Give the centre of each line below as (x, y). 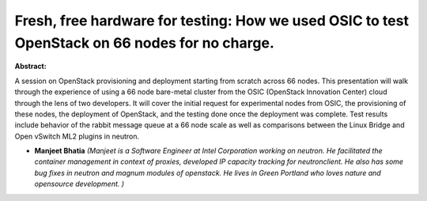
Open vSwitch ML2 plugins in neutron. (77, 136)
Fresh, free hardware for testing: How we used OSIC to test (212, 21)
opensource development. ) (79, 184)
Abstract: (30, 66)
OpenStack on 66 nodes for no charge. (144, 43)
